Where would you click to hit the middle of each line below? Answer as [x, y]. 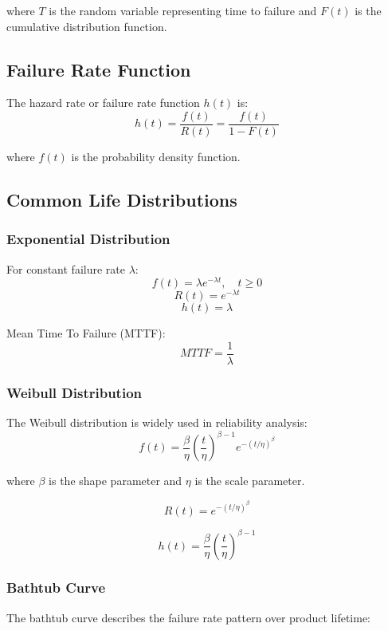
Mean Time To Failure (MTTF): [86, 333]
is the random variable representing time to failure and [183, 10]
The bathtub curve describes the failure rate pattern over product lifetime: [189, 617]
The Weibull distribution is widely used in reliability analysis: [157, 422]
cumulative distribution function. [87, 26]
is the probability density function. [156, 157]
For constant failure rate [66, 268]
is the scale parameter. [250, 481]
